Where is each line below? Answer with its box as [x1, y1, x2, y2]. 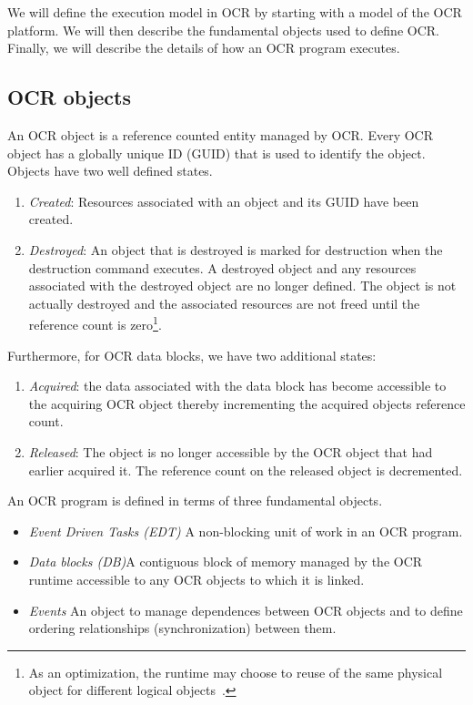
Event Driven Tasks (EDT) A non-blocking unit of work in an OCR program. [28, 521, 463, 540]
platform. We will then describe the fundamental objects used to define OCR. [7, 20, 439, 39]
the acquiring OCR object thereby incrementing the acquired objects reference [28, 393, 466, 413]
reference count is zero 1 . [28, 312, 162, 333]
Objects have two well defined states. [7, 161, 213, 180]
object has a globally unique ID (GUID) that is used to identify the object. [7, 143, 426, 162]
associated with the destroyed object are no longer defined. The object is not [28, 276, 457, 295]
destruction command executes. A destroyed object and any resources [28, 258, 417, 277]
